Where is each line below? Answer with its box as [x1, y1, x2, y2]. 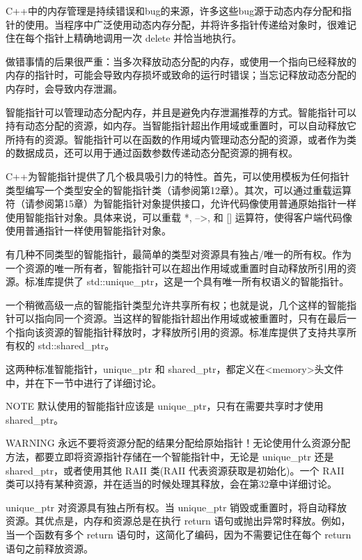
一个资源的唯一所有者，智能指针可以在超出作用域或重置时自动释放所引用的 [6, 260, 347, 275]
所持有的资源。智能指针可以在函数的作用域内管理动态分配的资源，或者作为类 [6, 131, 356, 146]
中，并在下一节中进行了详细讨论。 [6, 375, 162, 390]
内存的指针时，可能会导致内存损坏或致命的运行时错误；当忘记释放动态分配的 [6, 67, 356, 82]
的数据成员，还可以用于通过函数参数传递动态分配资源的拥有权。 [6, 145, 298, 160]
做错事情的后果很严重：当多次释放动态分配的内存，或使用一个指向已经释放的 [6, 54, 356, 68]
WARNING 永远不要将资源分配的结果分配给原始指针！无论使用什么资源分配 [6, 435, 351, 450]
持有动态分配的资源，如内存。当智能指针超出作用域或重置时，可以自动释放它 [6, 118, 356, 133]
